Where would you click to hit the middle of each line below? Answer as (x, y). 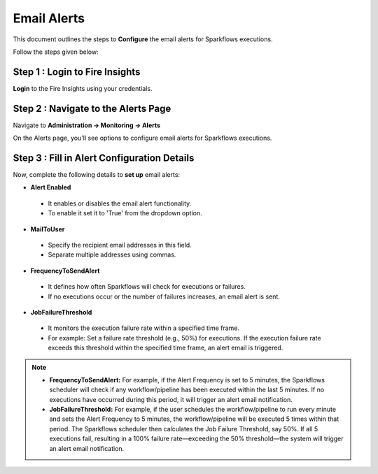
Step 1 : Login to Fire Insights (77, 72)
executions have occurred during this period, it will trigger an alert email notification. (171, 399)
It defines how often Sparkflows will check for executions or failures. (147, 287)
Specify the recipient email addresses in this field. (120, 245)
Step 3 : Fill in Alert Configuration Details (104, 158)
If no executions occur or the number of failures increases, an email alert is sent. (164, 296)
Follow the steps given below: (56, 52)
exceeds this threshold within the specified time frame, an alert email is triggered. (166, 348)
